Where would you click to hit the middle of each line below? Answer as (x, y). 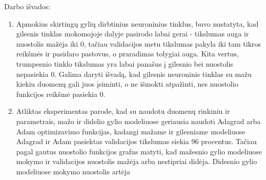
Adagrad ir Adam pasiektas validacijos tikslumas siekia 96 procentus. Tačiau (136, 141)
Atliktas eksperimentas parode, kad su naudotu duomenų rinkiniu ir (123, 111)
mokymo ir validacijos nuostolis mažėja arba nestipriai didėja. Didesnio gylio (137, 161)
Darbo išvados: (27, 6)
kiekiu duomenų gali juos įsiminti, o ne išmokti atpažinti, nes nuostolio (127, 84)
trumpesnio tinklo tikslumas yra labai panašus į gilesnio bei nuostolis (125, 63)
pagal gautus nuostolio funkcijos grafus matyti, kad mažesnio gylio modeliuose (139, 151)
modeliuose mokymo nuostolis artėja (73, 171)
